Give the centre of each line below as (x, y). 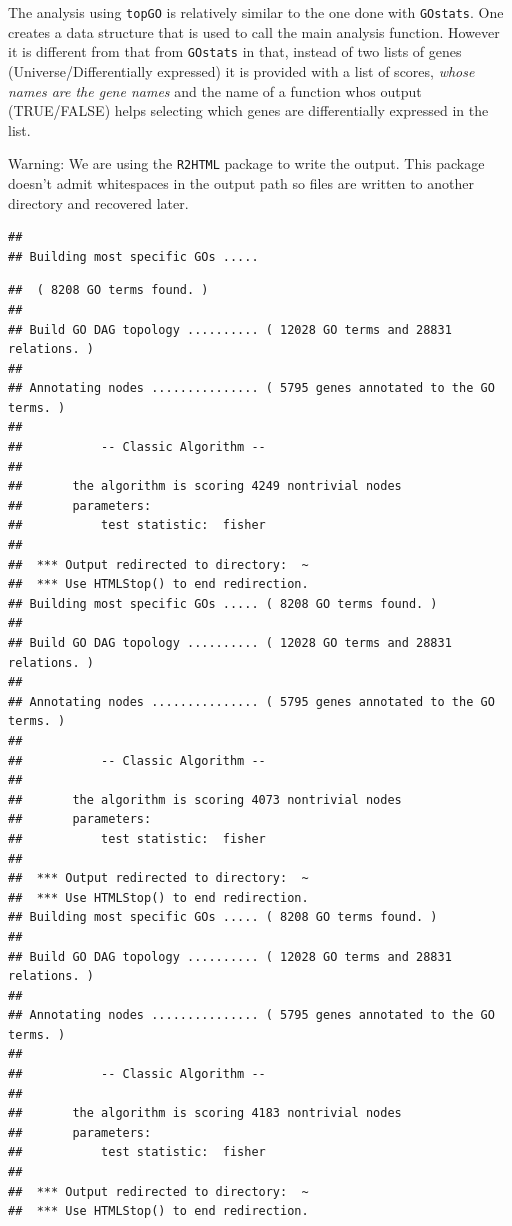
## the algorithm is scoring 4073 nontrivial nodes (205, 799)
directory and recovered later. (98, 202)
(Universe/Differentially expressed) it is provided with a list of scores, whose (241, 70)
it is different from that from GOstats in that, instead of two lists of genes (235, 51)
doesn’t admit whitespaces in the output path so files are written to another (241, 182)
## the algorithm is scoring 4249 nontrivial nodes (205, 486)
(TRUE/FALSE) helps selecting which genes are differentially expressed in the (248, 110)
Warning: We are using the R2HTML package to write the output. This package (246, 163)
